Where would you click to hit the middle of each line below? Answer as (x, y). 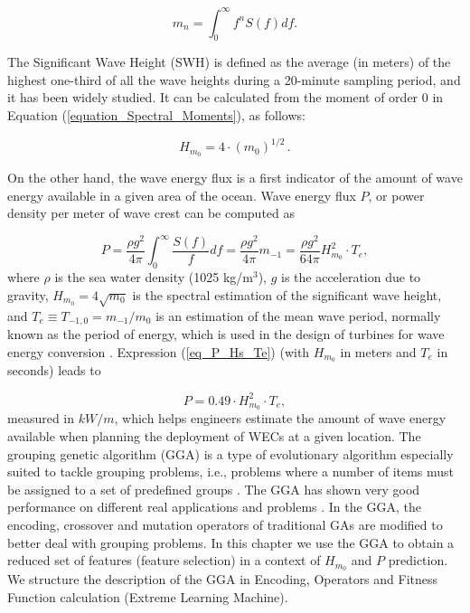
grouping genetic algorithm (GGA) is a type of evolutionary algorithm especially (230, 453)
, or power (396, 195)
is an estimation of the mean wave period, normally (298, 315)
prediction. (418, 560)
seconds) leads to (54, 370)
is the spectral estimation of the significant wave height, (287, 294)
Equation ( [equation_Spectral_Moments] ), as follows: (156, 115)
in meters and (378, 351)
